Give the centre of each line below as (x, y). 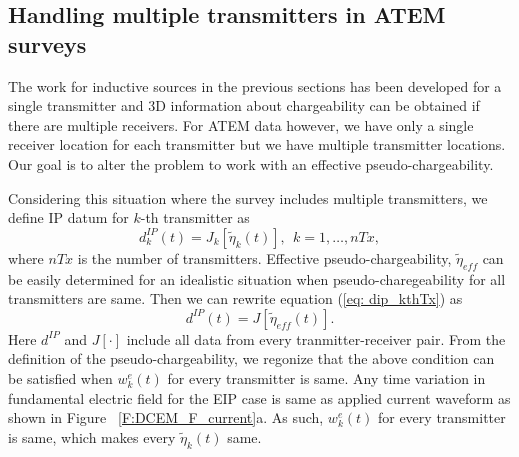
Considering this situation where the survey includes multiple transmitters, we (248, 197)
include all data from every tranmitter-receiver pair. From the (316, 338)
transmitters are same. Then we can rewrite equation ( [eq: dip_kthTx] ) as (235, 298)
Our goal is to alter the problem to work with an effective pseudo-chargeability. (251, 163)
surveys (47, 43)
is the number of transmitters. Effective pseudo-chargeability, (264, 257)
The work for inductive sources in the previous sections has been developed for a (255, 85)
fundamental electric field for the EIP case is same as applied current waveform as (259, 397)
